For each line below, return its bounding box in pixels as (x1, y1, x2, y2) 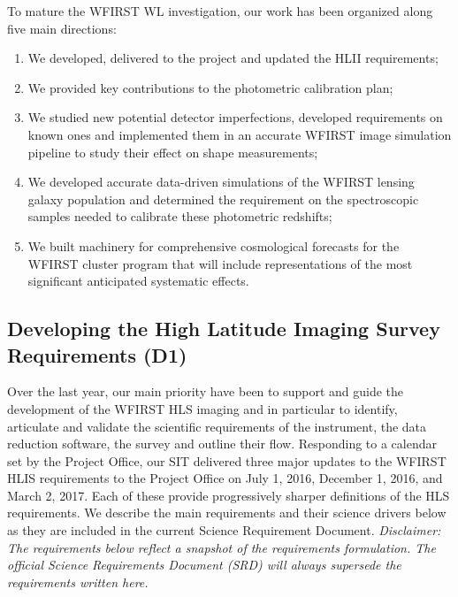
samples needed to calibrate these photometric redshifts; (27, 207, 332, 226)
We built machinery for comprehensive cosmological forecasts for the (27, 236, 400, 255)
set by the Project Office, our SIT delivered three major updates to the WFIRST (7, 451, 447, 470)
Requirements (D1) (7, 341, 187, 368)
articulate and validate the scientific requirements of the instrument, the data (7, 417, 427, 435)
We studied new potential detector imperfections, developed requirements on (27, 108, 443, 126)
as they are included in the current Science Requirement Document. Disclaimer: (7, 521, 441, 540)
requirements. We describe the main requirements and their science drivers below (7, 503, 447, 522)
